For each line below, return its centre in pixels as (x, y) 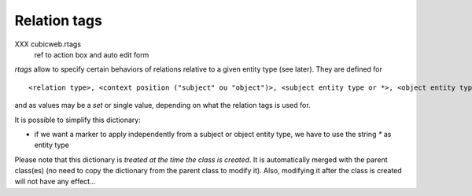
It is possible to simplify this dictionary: (77, 120)
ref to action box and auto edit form (92, 54)
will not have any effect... (55, 182)
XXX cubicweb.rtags (48, 44)
